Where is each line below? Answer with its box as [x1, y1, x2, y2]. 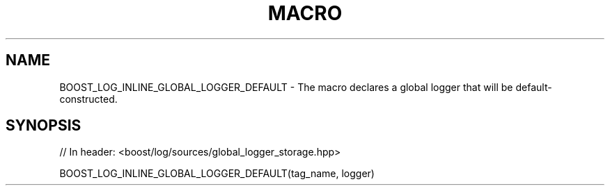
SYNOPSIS [6, 117, 81, 135]
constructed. [59, 92, 118, 105]
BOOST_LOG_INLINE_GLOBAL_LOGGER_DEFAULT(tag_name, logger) [59, 167, 375, 180]
